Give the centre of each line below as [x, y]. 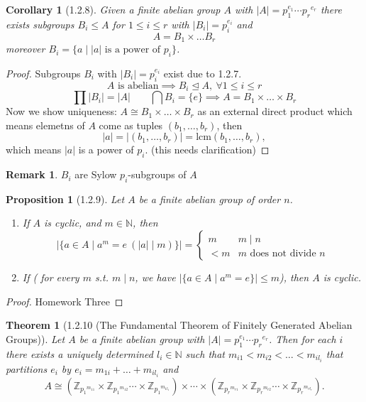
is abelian [138, 86]
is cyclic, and [73, 223]
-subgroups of [157, 174]
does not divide [283, 253]
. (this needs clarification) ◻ [207, 150]
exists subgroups [40, 24]
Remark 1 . [32, 174]
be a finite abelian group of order [210, 199]
